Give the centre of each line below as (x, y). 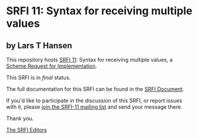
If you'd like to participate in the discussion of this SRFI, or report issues (94, 100)
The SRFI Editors (27, 130)
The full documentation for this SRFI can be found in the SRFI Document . (95, 89)
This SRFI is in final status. (39, 78)
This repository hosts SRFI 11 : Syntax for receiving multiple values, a (89, 60)
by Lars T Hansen (39, 45)
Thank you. (20, 118)
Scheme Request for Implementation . (52, 66)
